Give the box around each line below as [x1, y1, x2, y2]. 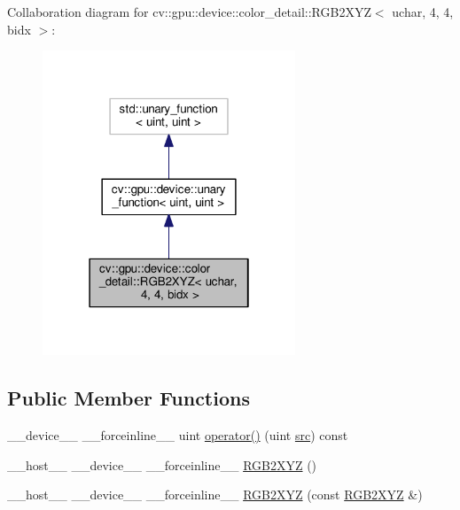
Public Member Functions [7, 384, 250, 412]
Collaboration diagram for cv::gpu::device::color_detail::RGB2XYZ [7, 3, 371, 20]
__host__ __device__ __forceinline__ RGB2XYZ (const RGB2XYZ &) [7, 485, 423, 504]
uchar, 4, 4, [392, 3, 454, 20]
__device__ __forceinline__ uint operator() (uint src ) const [7, 426, 348, 444]
